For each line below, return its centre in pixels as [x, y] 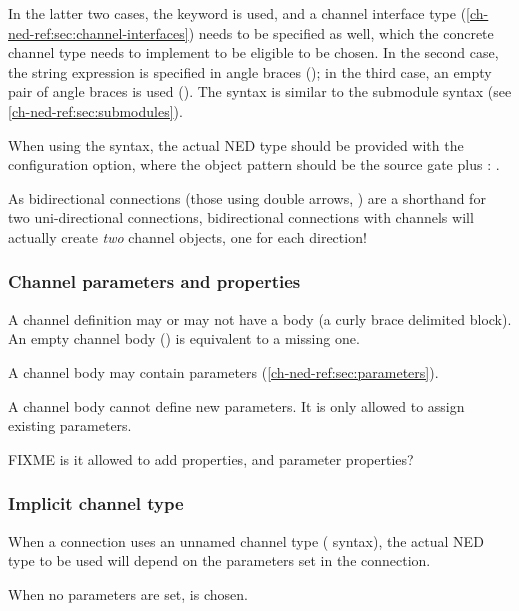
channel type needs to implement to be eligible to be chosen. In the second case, [253, 52]
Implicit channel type [96, 503]
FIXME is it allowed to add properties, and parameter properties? [211, 458]
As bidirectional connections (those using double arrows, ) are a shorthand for [247, 197]
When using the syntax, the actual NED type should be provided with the [236, 144]
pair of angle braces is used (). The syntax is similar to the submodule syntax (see [260, 91]
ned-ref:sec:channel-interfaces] [98, 32]
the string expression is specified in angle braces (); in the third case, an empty [250, 71]
